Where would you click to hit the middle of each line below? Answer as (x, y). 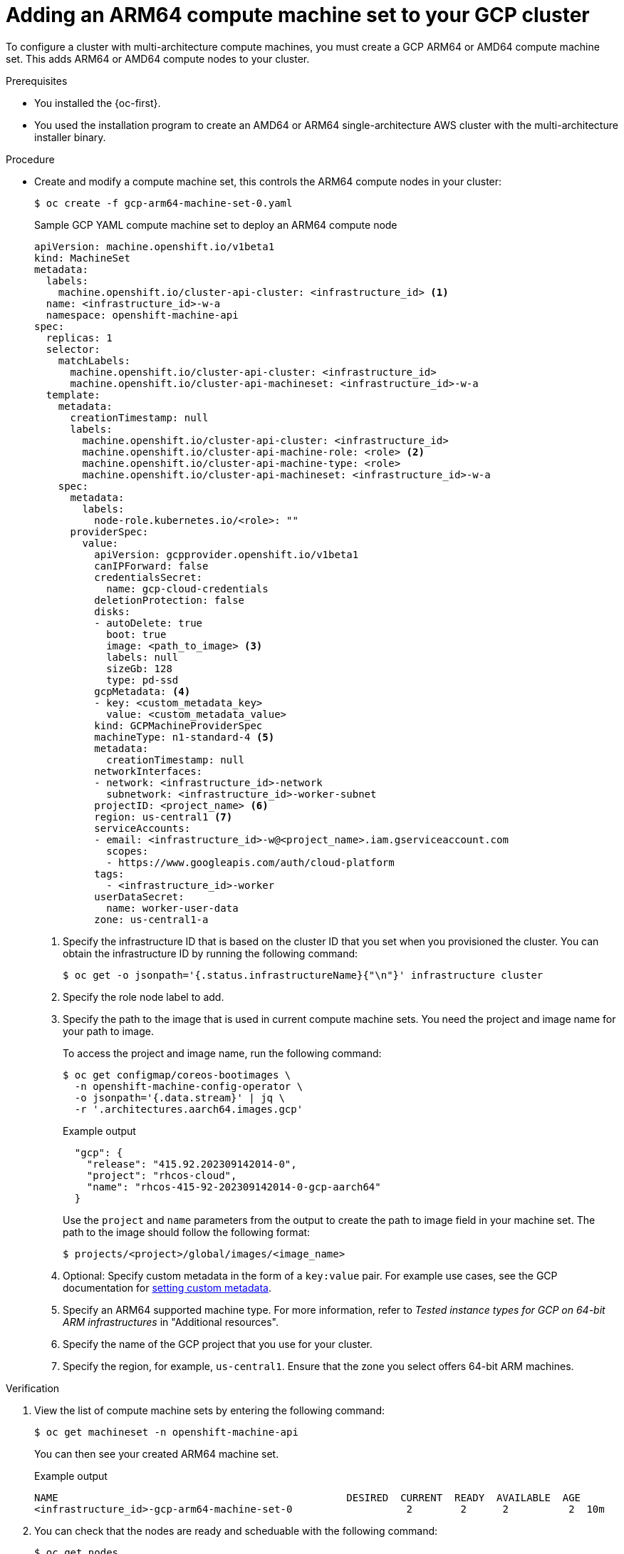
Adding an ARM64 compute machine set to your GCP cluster (298, 15)
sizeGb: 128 (139, 668)
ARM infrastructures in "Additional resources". (171, 1322)
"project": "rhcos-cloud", (162, 1175)
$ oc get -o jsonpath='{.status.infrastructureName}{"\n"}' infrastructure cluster (303, 975)
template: (73, 395)
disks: (112, 611)
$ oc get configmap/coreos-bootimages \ (177, 1075)
